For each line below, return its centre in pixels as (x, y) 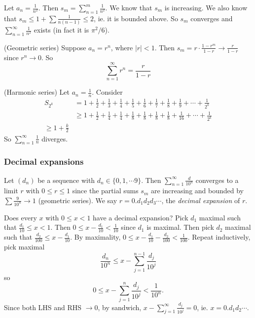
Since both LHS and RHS (43, 307)
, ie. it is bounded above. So (136, 18)
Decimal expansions (44, 161)
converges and (212, 18)
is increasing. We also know (206, 7)
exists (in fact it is (61, 30)
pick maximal (24, 247)
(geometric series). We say (78, 200)
